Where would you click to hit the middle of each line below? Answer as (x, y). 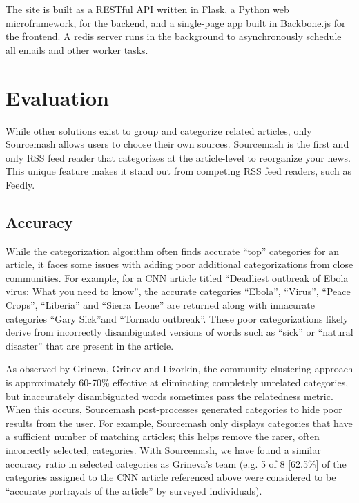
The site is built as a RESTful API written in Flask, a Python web (147, 9)
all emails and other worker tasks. (77, 49)
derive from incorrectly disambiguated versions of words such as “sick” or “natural (179, 332)
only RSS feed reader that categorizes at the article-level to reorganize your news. (178, 157)
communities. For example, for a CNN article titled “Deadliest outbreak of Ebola (177, 277)
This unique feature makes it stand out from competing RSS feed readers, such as (178, 171)
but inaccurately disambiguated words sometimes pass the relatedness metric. (169, 396)
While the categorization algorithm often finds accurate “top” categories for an (172, 250)
